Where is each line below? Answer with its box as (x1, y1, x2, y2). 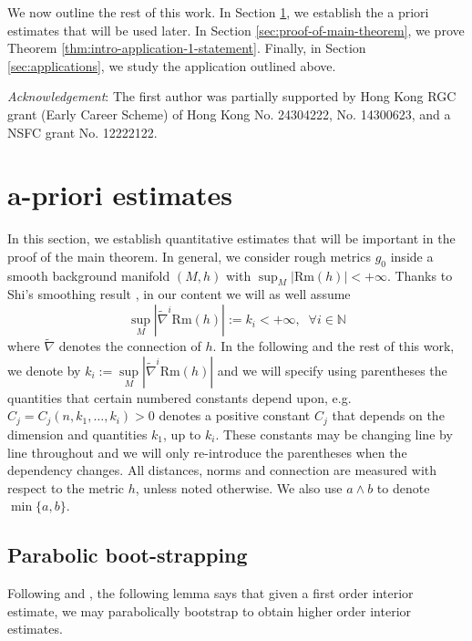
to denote (376, 478, 430, 497)
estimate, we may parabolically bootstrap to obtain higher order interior (7, 601, 412, 620)
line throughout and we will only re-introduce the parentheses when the (7, 442, 407, 461)
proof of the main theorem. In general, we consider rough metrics (7, 246, 371, 265)
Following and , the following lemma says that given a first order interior (7, 584, 414, 603)
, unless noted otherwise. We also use (135, 478, 343, 497)
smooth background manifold (7, 265, 170, 284)
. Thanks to (386, 265, 453, 284)
